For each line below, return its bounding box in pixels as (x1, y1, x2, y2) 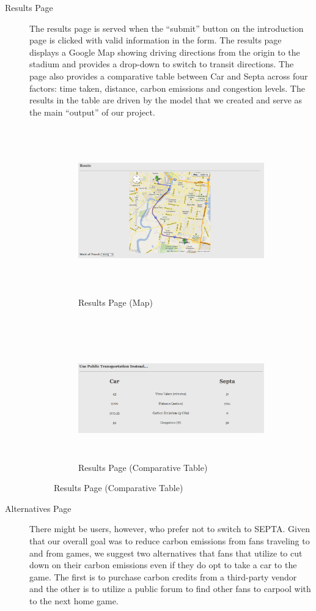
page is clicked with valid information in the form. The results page (29, 34, 282, 46)
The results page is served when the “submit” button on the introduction (29, 21, 304, 34)
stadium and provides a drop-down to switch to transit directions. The (29, 57, 294, 70)
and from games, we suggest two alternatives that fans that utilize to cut (29, 546, 303, 559)
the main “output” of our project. (29, 105, 155, 118)
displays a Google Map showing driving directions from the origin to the (29, 45, 300, 58)
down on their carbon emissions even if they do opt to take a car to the (29, 558, 297, 571)
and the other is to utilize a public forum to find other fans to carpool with (29, 582, 311, 595)
